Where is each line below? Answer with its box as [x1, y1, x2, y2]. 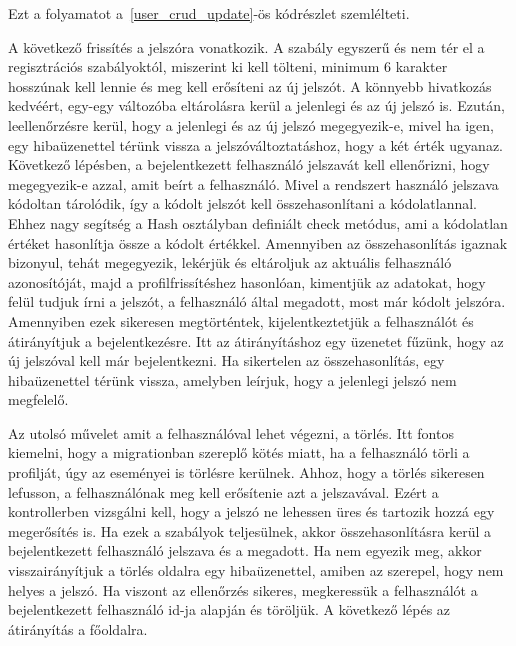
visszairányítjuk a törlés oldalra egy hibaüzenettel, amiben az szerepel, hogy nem [8, 560, 504, 581]
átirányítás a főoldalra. [8, 618, 148, 639]
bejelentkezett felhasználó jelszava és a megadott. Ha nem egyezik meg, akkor [8, 540, 482, 561]
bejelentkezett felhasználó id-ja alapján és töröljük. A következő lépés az [8, 599, 451, 620]
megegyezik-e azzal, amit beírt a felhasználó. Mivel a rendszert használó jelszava [8, 173, 499, 194]
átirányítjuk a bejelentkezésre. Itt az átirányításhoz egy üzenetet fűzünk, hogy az [8, 330, 504, 351]
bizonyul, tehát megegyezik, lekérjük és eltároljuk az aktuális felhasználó [8, 252, 452, 273]
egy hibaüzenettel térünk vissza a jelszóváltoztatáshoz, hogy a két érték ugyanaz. [8, 134, 504, 155]
